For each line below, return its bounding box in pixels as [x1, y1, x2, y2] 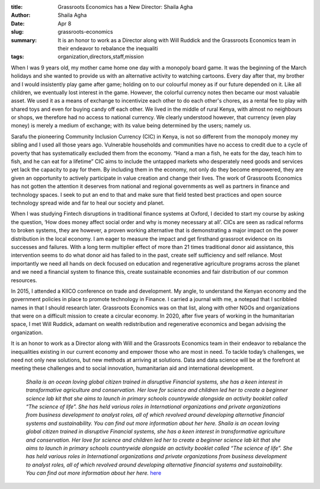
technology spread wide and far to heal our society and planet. [11, 199, 165, 206]
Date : [11, 20, 25, 27]
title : [11, 4, 23, 10]
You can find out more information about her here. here [25, 469, 162, 477]
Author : [11, 12, 31, 19]
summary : [11, 36, 37, 44]
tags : [11, 53, 24, 60]
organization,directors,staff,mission [57, 53, 144, 60]
